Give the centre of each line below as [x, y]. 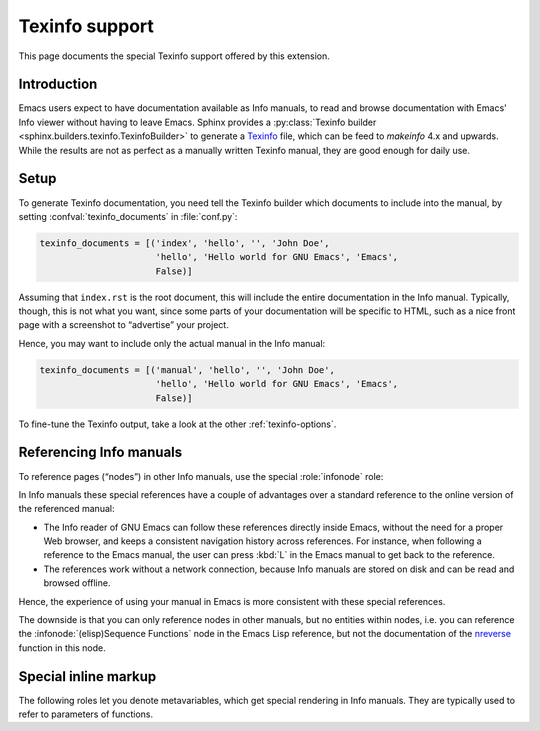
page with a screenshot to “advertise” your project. [123, 325]
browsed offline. [77, 583]
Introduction [58, 84]
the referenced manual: [66, 509]
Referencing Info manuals [100, 452]
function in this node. [62, 647]
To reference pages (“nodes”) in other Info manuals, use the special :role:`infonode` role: [201, 476]
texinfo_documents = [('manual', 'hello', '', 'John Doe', [187, 369]
